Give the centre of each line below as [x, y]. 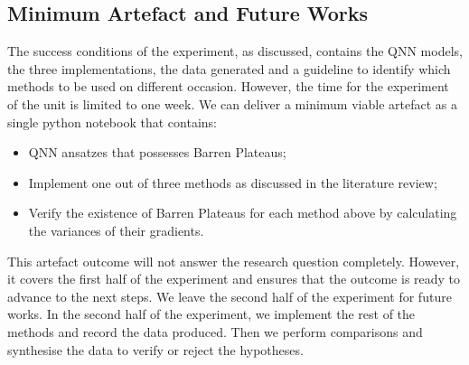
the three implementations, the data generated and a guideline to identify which [229, 68]
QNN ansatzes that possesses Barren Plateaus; [157, 152]
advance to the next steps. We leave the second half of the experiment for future [230, 296]
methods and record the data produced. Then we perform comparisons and [215, 331]
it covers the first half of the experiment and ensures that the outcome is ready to [234, 279]
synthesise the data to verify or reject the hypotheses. [155, 349]
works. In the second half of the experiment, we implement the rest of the [211, 314]
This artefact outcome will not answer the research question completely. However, [234, 261]
